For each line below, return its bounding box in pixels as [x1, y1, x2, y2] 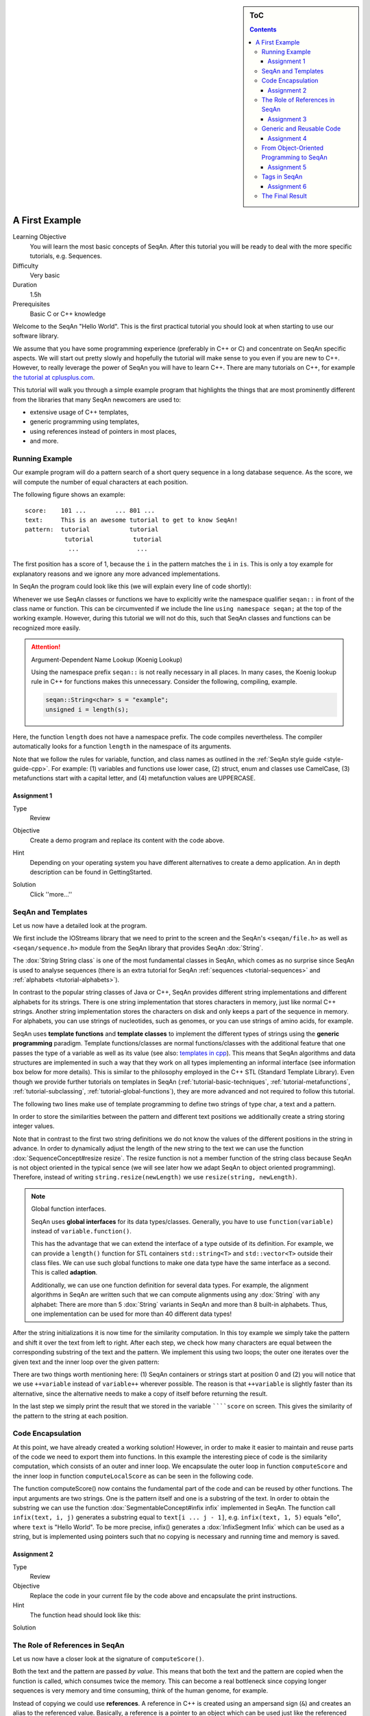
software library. [12, 332, 59, 340]
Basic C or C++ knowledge [29, 310, 106, 318]
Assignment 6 [267, 182, 307, 190]
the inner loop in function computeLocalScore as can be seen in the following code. [12, 1472, 254, 1480]
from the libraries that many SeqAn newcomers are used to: [12, 395, 182, 404]
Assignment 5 [267, 163, 307, 171]
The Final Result [261, 192, 308, 200]
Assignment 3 [267, 115, 307, 123]
